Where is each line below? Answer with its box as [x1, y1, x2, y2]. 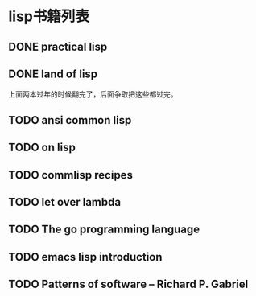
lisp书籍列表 [8, 7, 90, 26]
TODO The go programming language [8, 223, 200, 236]
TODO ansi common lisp [8, 113, 132, 127]
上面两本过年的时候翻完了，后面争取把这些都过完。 [8, 89, 178, 99]
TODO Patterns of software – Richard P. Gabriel [8, 277, 249, 291]
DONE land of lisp [8, 67, 98, 80]
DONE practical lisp [8, 39, 108, 53]
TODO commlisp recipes [8, 168, 133, 182]
